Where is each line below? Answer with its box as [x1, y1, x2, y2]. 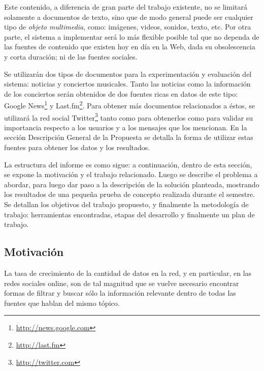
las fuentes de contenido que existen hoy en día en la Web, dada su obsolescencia [4, 41, 255, 52]
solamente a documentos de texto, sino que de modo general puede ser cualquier [4, 11, 253, 22]
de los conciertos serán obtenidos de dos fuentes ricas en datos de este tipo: [4, 88, 238, 99]
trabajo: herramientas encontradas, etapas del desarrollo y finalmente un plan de [4, 209, 255, 219]
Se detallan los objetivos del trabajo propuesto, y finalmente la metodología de [4, 199, 249, 209]
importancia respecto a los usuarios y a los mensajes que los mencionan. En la [4, 122, 247, 132]
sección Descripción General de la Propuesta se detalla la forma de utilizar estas [4, 132, 253, 142]
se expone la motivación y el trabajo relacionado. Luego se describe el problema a [4, 169, 258, 180]
